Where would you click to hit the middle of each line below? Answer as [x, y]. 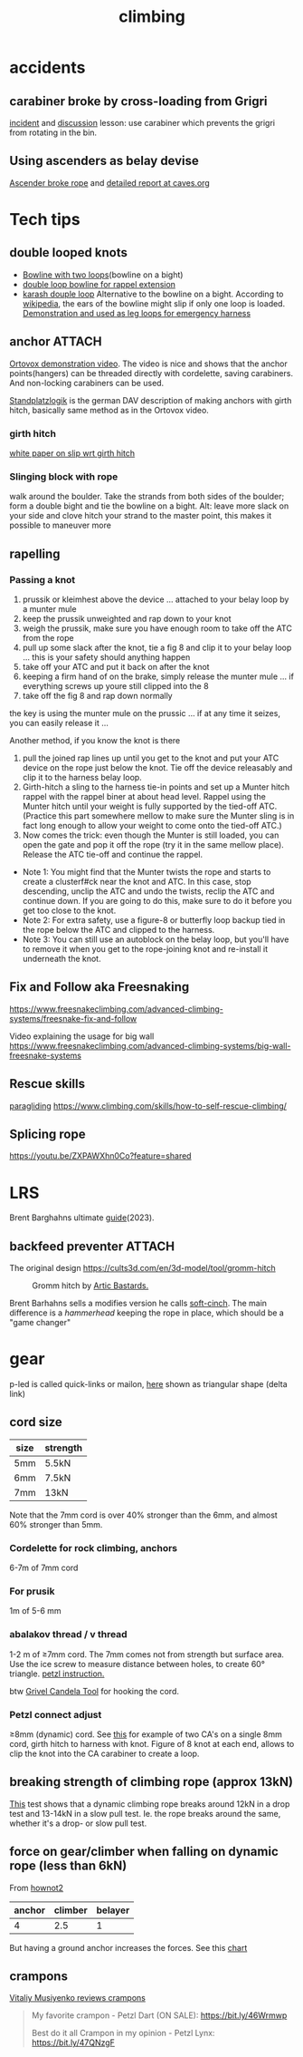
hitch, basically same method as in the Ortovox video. [109, 410]
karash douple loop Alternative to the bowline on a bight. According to [153, 294]
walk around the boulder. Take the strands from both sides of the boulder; [147, 497]
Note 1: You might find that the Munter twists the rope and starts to [147, 871]
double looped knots [69, 252]
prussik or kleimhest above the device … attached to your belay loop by [156, 599]
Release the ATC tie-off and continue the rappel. [113, 854]
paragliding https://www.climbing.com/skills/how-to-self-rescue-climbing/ [148, 1106]
